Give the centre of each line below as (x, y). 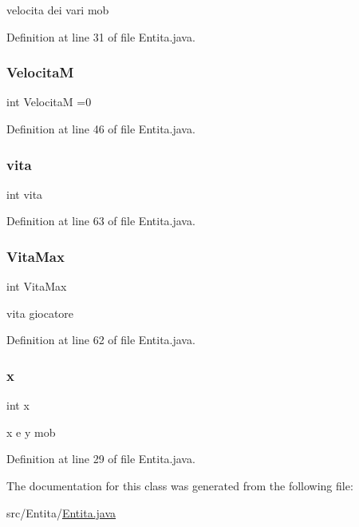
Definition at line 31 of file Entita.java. (101, 36)
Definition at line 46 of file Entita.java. (101, 129)
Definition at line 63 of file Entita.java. (101, 221)
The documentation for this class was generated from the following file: (180, 485)
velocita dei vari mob (58, 10)
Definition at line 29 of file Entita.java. (101, 459)
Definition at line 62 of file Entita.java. (101, 340)
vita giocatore (40, 313)
